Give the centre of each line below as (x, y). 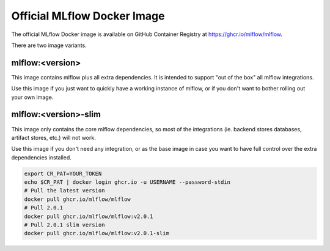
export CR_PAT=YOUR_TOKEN (63, 173)
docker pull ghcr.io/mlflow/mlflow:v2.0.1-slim (97, 233)
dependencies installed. (41, 157)
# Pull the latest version (64, 191)
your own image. (32, 97)
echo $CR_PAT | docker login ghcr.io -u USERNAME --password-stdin (127, 182)
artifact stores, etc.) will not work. (53, 137)
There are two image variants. (49, 45)
